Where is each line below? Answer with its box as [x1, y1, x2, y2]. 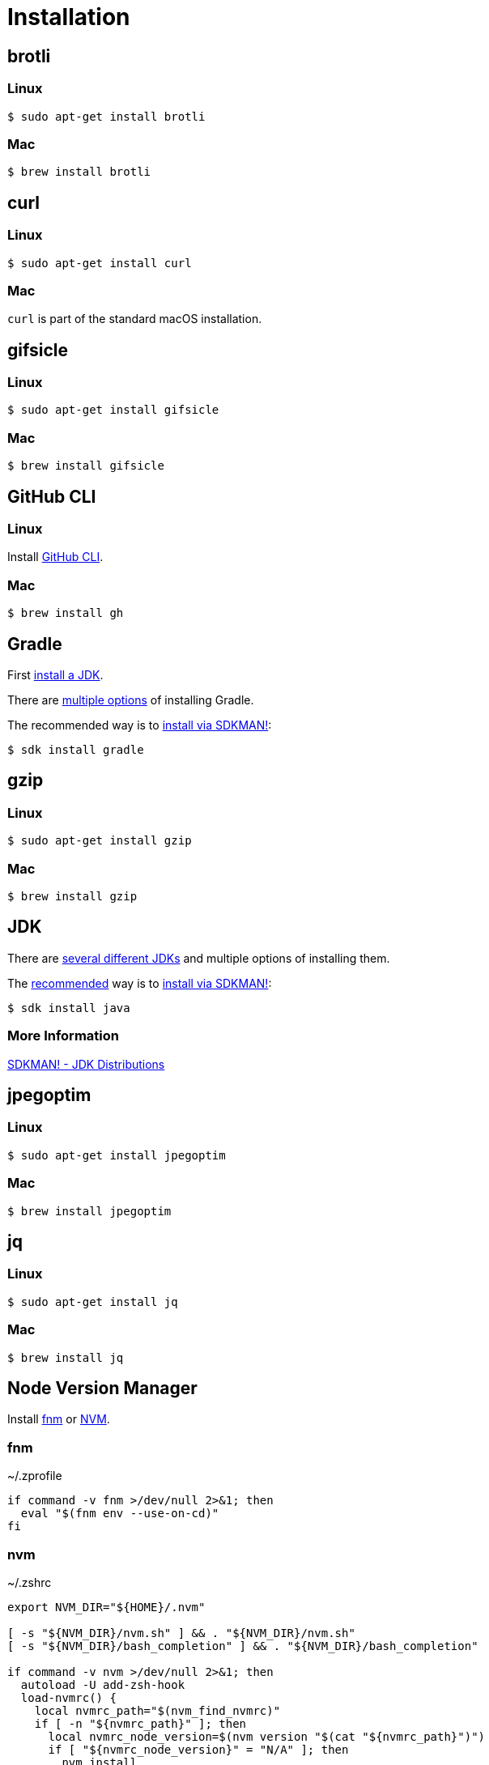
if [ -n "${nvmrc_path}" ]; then [34, 1716, 247, 1730]
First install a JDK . [7, 668, 104, 683]
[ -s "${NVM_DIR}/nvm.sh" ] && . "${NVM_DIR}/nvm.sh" [7, 1626, 355, 1640]
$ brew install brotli [7, 165, 151, 179]
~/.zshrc [7, 1575, 52, 1589]
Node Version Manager [7, 1377, 198, 1398]
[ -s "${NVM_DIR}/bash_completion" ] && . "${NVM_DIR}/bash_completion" [7, 1639, 478, 1652]
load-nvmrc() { [20, 1691, 117, 1704]
